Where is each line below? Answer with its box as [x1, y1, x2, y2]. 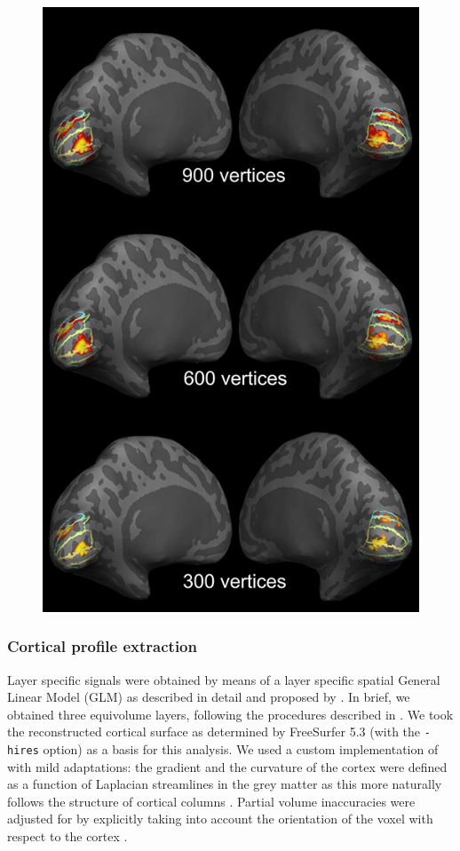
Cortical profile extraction [7, 635, 197, 657]
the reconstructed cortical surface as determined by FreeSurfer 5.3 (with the [7, 722, 421, 741]
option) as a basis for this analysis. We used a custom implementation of [43, 740, 439, 759]
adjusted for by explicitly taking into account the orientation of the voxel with [7, 809, 433, 828]
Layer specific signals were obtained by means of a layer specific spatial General [7, 670, 440, 688]
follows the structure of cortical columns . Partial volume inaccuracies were [7, 791, 416, 810]
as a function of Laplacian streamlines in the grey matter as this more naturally [7, 775, 442, 793]
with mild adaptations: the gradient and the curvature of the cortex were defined [7, 757, 448, 775]
